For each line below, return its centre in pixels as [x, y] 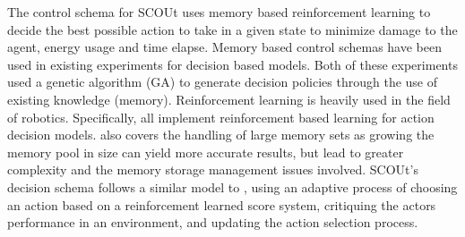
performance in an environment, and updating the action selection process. [213, 222]
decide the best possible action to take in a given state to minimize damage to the [232, 29]
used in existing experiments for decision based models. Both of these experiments [232, 64]
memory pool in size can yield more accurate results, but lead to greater [206, 152]
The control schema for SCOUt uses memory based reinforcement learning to [219, 12]
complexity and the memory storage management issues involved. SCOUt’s [213, 169]
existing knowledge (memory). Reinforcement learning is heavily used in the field [229, 99]
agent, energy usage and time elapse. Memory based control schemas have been [224, 47]
